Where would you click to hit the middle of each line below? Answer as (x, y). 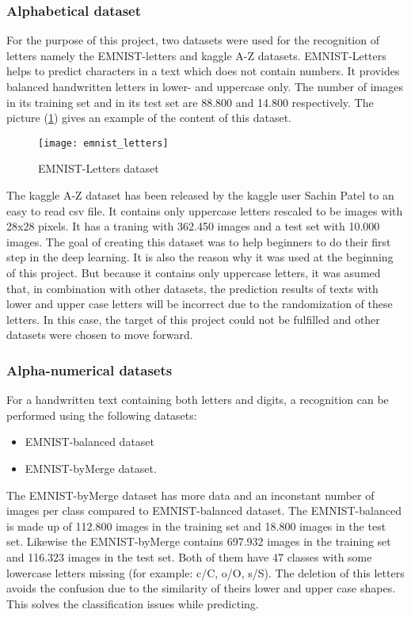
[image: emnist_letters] (103, 143)
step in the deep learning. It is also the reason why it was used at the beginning (200, 257)
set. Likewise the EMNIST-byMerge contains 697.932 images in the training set (199, 541)
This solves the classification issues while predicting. (133, 603)
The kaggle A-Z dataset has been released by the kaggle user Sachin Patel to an (200, 195)
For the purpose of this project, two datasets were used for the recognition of (193, 40)
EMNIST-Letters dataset (99, 168)
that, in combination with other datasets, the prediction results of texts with (192, 288)
